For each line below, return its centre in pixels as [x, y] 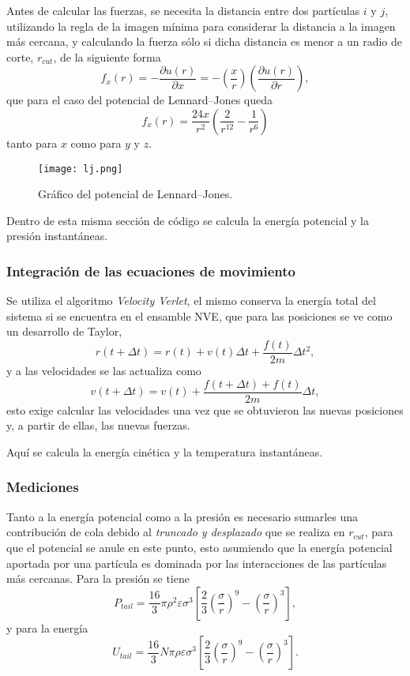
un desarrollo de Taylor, [64, 331]
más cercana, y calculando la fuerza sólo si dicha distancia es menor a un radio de [205, 41]
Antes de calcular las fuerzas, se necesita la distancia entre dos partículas [183, 10]
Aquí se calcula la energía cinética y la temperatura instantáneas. [165, 451]
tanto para [32, 143]
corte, [20, 56]
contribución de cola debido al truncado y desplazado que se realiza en [176, 532]
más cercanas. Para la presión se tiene [98, 578]
